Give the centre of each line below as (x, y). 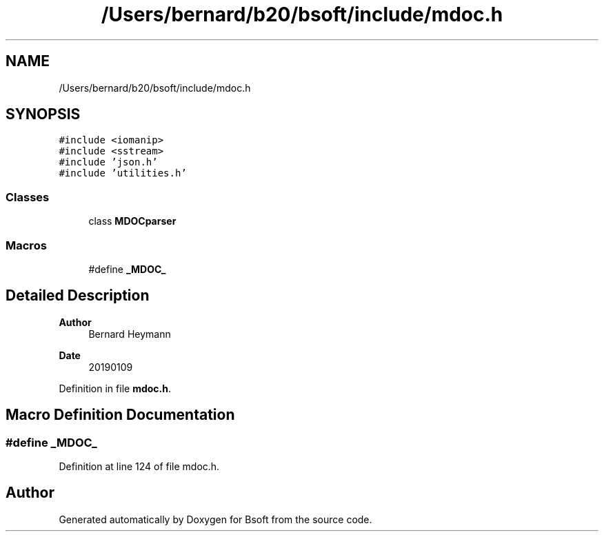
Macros (26, 245)
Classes (28, 197)
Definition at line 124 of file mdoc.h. (139, 466)
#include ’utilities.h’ (123, 173)
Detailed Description (78, 296)
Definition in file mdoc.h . (115, 388)
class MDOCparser (132, 221)
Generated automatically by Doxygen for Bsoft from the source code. (215, 519)
